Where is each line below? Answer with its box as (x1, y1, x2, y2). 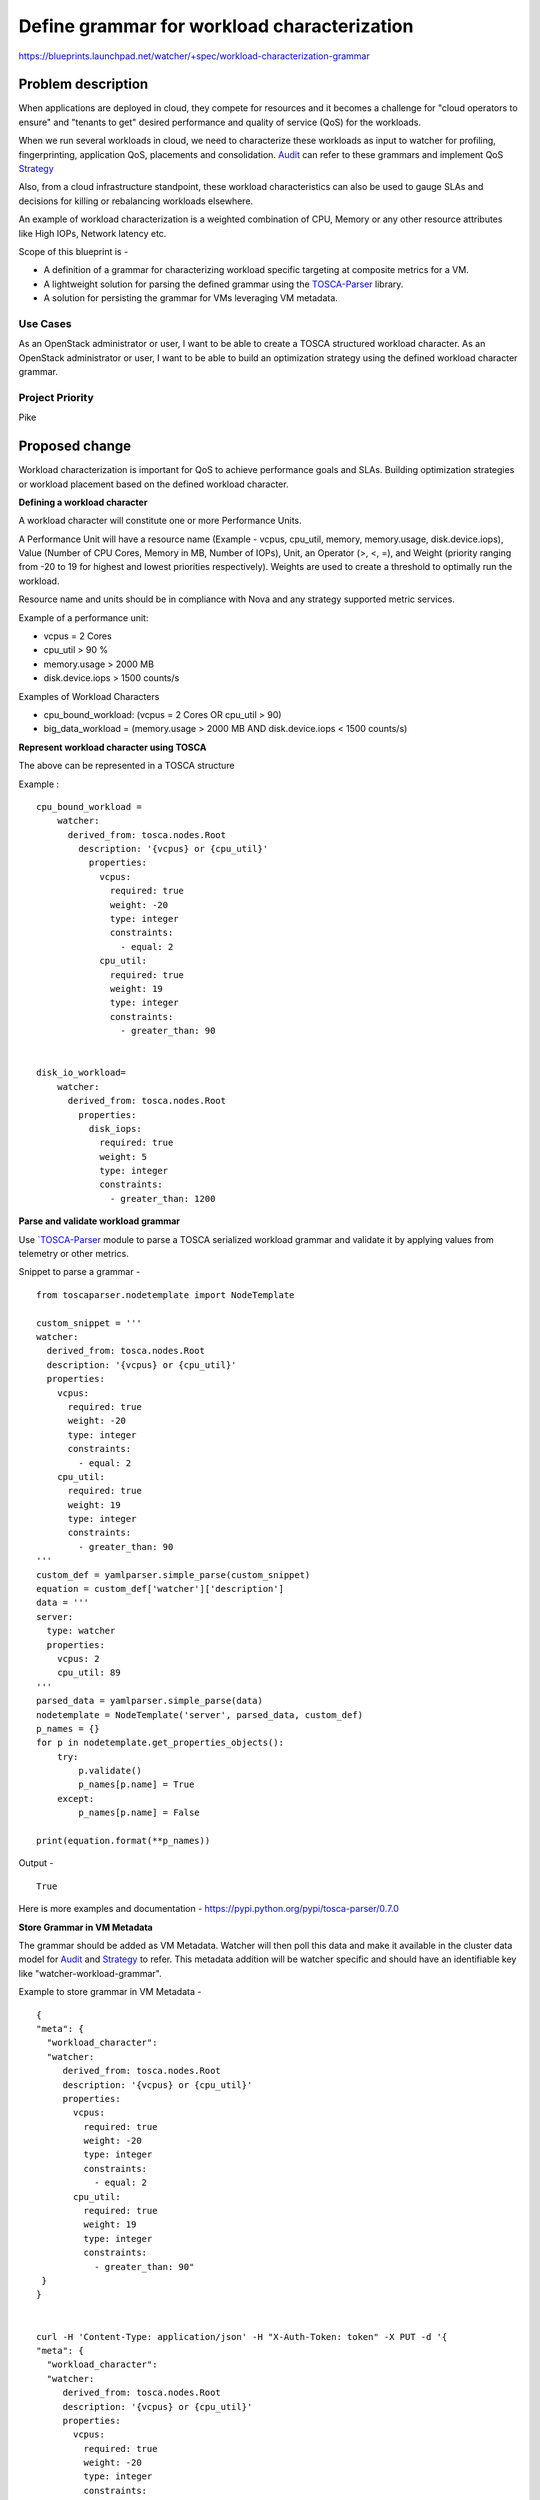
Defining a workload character (18, 496, 148, 508)
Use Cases (18, 316, 72, 330)
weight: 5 (99, 1151, 148, 1162)
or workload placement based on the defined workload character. (18, 478, 289, 490)
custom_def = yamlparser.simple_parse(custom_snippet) (36, 1569, 311, 1580)
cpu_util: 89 (56, 1667, 121, 1679)
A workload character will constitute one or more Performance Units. (18, 515, 302, 527)
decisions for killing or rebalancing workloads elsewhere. (18, 195, 254, 207)
